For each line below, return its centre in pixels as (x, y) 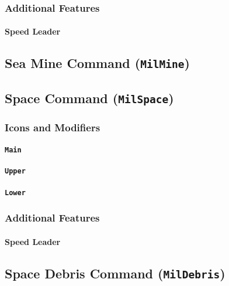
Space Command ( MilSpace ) (89, 98)
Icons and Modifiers (53, 127)
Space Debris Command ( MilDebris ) (115, 273)
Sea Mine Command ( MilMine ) (97, 63)
